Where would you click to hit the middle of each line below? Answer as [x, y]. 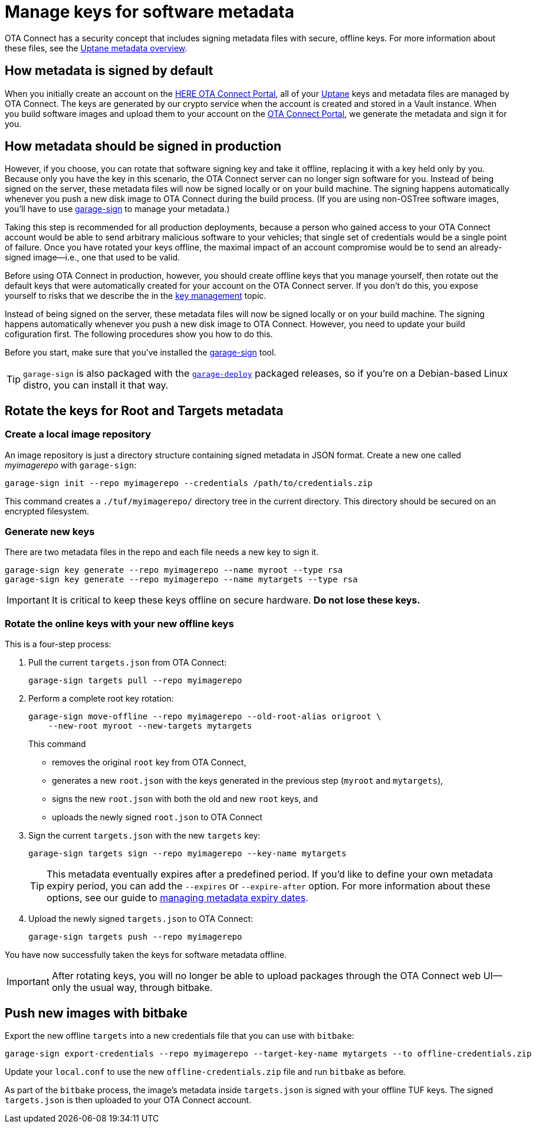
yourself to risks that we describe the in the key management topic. [136, 296]
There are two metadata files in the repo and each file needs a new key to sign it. [162, 552]
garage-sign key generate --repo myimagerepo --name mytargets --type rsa [181, 580]
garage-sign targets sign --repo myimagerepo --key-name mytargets [188, 854]
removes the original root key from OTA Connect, [149, 762]
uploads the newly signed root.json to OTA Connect [157, 817]
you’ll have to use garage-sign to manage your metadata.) [117, 209]
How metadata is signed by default [109, 71]
